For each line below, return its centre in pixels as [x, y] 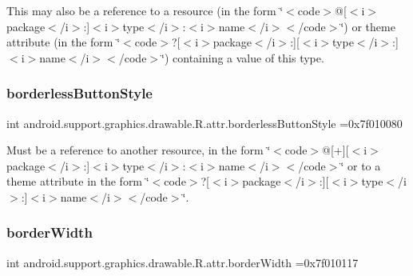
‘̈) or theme [368, 26]
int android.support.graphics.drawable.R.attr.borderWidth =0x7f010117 [183, 262]
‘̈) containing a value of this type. [243, 57]
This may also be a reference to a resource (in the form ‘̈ [145, 10]
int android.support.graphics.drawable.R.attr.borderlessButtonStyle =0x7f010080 [205, 123]
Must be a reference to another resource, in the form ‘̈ [139, 150]
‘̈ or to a [361, 165]
